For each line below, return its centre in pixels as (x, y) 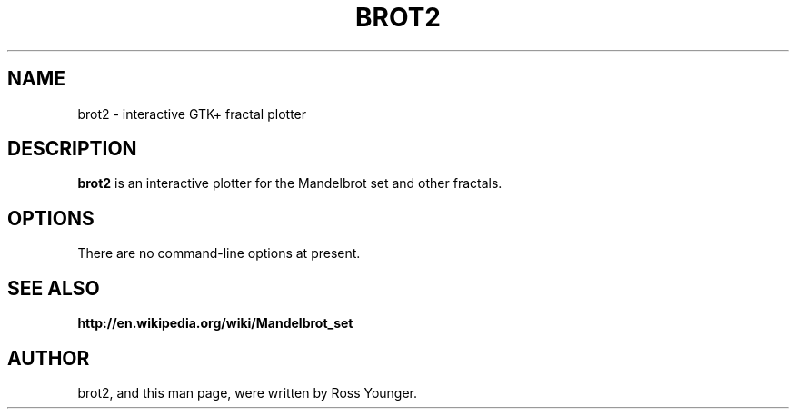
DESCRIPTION (72, 149)
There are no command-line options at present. (219, 253)
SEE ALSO (54, 288)
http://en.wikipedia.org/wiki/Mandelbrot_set (215, 323)
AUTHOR (49, 358)
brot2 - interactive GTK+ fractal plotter (192, 114)
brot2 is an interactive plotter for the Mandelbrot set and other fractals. (290, 183)
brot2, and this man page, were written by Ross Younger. (248, 392)
